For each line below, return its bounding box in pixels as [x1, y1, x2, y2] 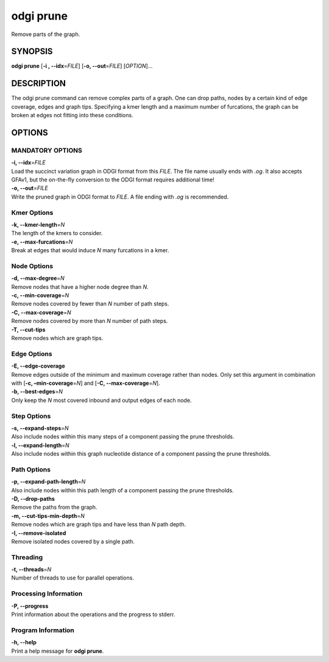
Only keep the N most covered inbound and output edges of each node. [11, 396, 192, 404]
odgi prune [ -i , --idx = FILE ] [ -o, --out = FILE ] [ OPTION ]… [11, 62, 153, 70]
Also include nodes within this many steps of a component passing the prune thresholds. [11, 433, 235, 440]
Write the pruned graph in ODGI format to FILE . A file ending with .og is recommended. [11, 193, 229, 200]
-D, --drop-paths [11, 495, 55, 502]
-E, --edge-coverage [11, 362, 65, 369]
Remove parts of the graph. [11, 31, 80, 38]
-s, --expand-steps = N [11, 424, 69, 432]
